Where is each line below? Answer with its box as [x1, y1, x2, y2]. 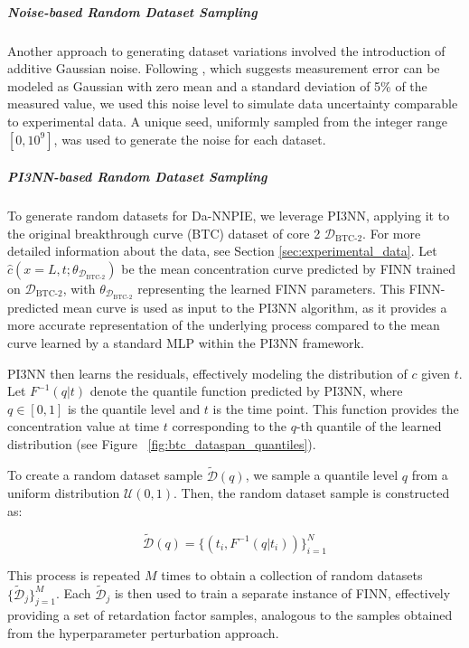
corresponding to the [172, 417, 286, 436]
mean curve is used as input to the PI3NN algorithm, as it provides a [62, 297, 447, 316]
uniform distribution [7, 484, 120, 502]
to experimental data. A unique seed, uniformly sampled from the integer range [7, 111, 447, 130]
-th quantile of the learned [295, 417, 442, 436]
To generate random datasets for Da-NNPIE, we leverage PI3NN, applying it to [7, 206, 450, 225]
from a [411, 465, 448, 484]
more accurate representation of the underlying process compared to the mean [7, 315, 440, 334]
